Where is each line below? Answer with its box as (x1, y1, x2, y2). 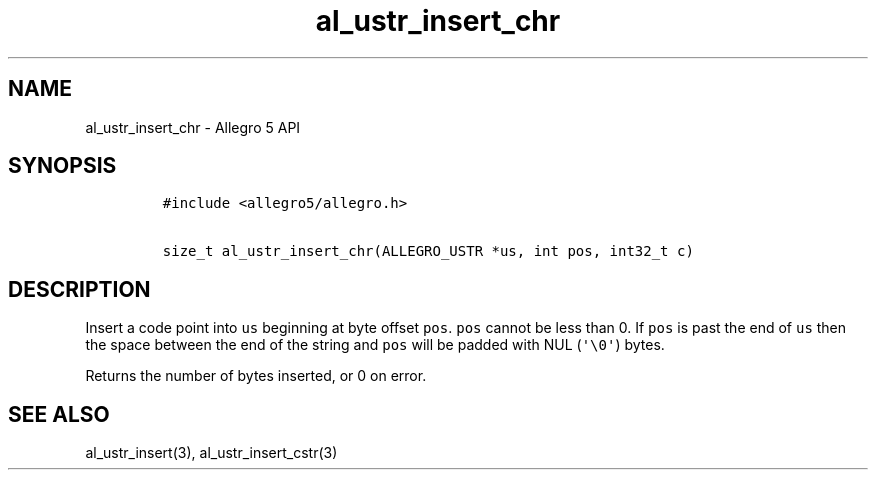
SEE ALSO (8, 401, 110, 427)
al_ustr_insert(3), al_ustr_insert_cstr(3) (85, 444, 338, 462)
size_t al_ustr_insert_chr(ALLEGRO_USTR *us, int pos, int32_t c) (162, 243, 694, 260)
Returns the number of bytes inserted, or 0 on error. (85, 367, 427, 385)
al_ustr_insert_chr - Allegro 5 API (85, 118, 301, 136)
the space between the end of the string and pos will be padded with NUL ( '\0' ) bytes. (85, 336, 665, 354)
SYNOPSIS (8, 153, 117, 179)
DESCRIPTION (8, 276, 151, 302)
